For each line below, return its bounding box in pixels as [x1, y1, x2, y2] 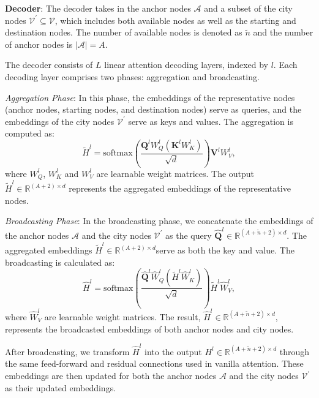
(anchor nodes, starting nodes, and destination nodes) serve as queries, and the [5, 103, 302, 116]
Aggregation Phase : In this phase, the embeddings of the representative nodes [5, 91, 295, 103]
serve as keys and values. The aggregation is [128, 115, 293, 127]
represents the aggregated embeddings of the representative [69, 182, 291, 195]
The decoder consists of [5, 58, 93, 71]
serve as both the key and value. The [156, 244, 295, 257]
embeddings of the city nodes [5, 115, 114, 127]
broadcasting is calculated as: [5, 255, 115, 268]
